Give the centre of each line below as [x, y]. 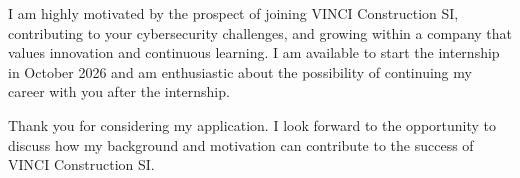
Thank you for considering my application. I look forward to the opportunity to [252, 124]
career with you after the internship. [119, 91]
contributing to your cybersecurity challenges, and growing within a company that [260, 32]
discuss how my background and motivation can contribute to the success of [241, 144]
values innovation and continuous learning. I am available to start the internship [254, 52]
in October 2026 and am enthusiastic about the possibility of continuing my [240, 71]
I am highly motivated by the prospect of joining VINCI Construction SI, [233, 13]
